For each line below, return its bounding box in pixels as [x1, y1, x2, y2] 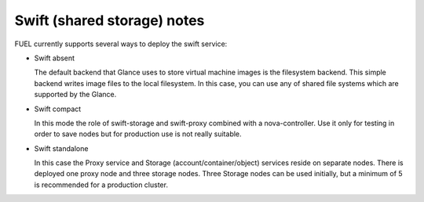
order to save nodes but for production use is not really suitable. [34, 129, 243, 139]
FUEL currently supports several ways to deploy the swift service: [14, 39, 228, 49]
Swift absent [34, 53, 75, 63]
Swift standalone [34, 143, 89, 153]
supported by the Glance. [34, 90, 117, 99]
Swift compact [34, 104, 82, 114]
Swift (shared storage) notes [14, 12, 205, 29]
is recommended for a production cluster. [34, 180, 169, 189]
